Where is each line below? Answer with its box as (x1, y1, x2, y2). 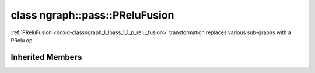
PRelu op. (10, 36, 34, 43)
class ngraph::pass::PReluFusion (10, 9, 174, 21)
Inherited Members (10, 52, 82, 62)
